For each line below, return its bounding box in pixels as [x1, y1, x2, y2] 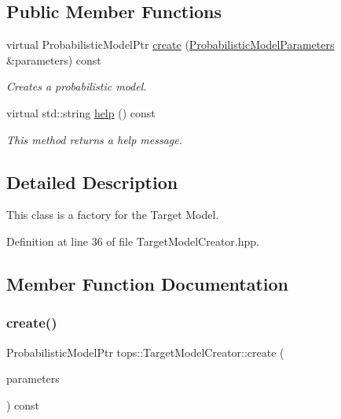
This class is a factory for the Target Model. [6, 206, 219, 223]
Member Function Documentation [6, 271, 289, 295]
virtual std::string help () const [6, 104, 156, 121]
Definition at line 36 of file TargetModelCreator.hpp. [6, 232, 259, 249]
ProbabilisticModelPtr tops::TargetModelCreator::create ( [6, 343, 284, 360]
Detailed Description [6, 169, 178, 194]
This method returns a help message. [6, 131, 183, 147]
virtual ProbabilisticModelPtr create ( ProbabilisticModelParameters [6, 36, 335, 53]
